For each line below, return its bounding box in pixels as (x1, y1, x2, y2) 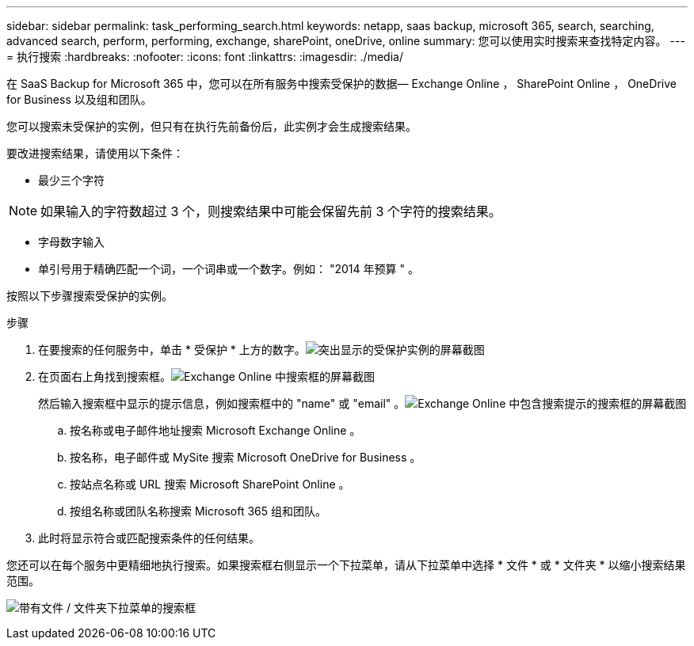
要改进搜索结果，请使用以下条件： (6, 146, 184, 160)
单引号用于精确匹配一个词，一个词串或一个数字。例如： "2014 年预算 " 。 (38, 262, 419, 275)
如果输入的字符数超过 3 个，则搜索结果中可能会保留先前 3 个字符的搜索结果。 (40, 203, 501, 219)
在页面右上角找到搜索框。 (38, 370, 171, 383)
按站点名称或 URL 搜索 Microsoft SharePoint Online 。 (70, 477, 350, 491)
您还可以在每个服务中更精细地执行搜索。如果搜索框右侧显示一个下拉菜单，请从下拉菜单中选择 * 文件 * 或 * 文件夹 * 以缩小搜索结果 (6, 558, 686, 572)
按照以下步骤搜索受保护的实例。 (6, 289, 173, 302)
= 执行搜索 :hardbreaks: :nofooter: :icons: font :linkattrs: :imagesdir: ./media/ (6, 50, 403, 63)
